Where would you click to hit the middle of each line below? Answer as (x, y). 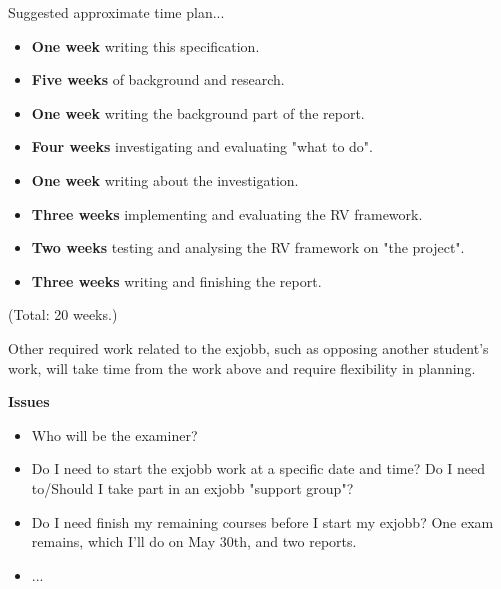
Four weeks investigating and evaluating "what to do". (202, 146)
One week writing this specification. (145, 45)
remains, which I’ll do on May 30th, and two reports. (194, 541)
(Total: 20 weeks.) (63, 314)
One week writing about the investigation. (165, 179)
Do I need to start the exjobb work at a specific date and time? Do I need (258, 468)
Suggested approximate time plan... (116, 12)
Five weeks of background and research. (158, 79)
